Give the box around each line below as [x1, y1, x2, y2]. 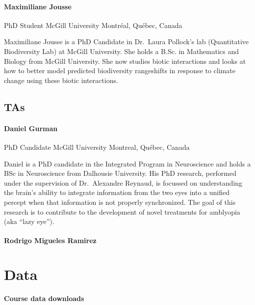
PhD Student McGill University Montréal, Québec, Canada [4, 20, 182, 30]
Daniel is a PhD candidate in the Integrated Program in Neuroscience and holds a [4, 158, 251, 168]
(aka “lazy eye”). [4, 216, 54, 226]
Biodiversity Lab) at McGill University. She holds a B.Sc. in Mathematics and [4, 46, 239, 56]
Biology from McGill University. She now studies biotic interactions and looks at [4, 55, 246, 66]
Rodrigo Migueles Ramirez [4, 235, 97, 246]
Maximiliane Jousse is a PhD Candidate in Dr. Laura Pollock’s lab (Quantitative [4, 36, 249, 47]
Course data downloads [4, 293, 84, 303]
